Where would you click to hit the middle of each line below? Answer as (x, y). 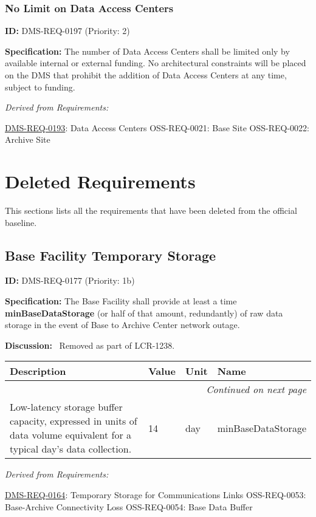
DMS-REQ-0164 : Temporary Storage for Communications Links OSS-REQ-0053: (156, 495)
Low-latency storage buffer (66, 407)
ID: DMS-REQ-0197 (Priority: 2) (67, 31)
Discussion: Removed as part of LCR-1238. (90, 345)
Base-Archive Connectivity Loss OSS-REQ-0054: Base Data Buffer (129, 506)
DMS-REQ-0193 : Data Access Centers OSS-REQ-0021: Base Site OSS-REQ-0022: (157, 127)
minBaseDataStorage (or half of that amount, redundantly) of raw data (144, 313)
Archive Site (28, 139)
